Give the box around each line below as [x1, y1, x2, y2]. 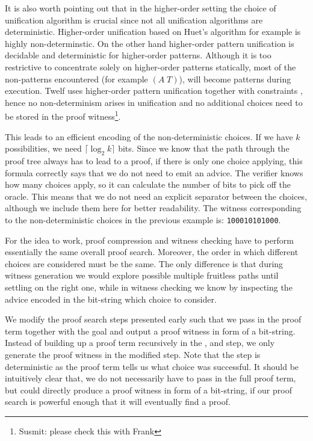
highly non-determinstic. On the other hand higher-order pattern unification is [5, 37, 294, 49]
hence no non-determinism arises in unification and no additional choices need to [5, 96, 303, 108]
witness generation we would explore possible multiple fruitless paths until [5, 269, 279, 282]
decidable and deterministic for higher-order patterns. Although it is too [5, 49, 271, 61]
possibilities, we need [5, 142, 82, 155]
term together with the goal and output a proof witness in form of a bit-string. [5, 324, 296, 337]
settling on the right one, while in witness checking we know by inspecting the [5, 280, 293, 293]
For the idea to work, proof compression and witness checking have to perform [5, 233, 294, 246]
